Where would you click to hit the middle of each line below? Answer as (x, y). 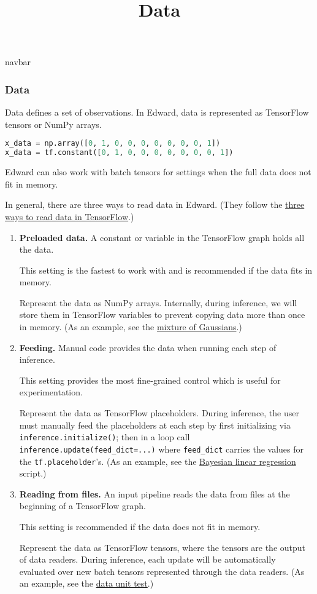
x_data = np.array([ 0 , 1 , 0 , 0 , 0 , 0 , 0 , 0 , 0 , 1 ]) (113, 144)
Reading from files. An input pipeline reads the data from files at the (155, 493)
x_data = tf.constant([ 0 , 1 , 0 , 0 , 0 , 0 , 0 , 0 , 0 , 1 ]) (119, 153)
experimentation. (51, 392)
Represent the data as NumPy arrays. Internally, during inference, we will (158, 302)
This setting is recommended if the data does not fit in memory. (140, 526)
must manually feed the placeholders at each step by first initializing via (155, 425)
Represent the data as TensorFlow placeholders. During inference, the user (159, 413)
